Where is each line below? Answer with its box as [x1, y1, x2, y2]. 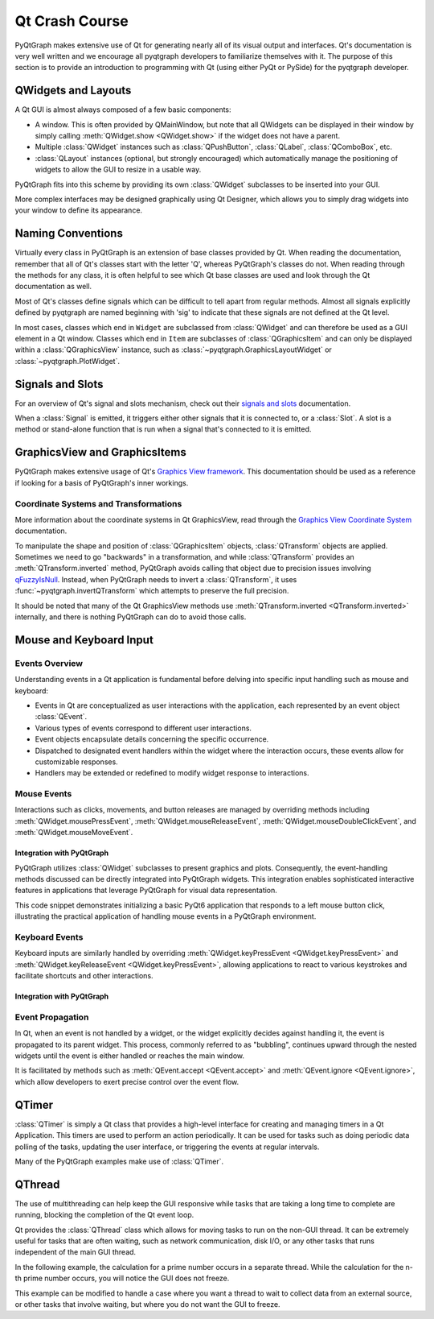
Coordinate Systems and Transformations [14, 498, 182, 509]
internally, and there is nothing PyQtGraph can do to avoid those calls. [14, 612, 247, 622]
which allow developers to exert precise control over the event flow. [14, 1077, 240, 1086]
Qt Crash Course [14, 12, 129, 30]
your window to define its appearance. [14, 205, 143, 215]
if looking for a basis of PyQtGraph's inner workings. [14, 478, 189, 487]
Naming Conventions [14, 226, 124, 241]
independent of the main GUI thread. [14, 1247, 137, 1257]
